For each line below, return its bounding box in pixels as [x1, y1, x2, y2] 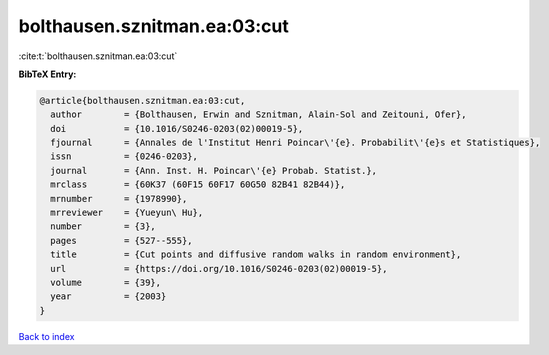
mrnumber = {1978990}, [50, 193, 188, 204]
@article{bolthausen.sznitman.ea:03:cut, [39, 95, 246, 106]
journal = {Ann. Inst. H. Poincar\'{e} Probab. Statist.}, [50, 165, 378, 176]
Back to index [18, 330, 75, 342]
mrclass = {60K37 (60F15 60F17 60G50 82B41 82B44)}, [50, 179, 346, 190]
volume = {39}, [50, 277, 162, 288]
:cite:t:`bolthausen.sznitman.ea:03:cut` [18, 50, 178, 62]
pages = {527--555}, [50, 235, 194, 246]
